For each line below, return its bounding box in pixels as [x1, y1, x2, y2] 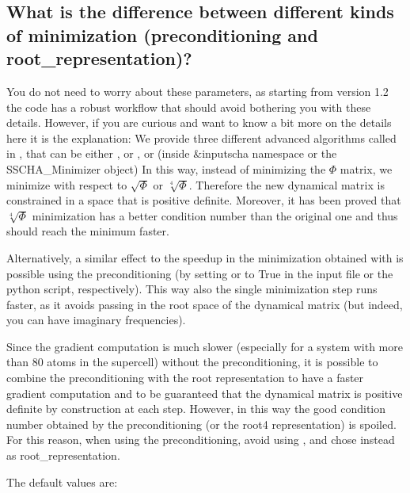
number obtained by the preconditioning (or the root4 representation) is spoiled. [6, 415, 397, 432]
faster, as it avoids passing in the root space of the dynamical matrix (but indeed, [6, 296, 403, 312]
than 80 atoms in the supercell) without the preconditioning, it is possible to [6, 354, 378, 370]
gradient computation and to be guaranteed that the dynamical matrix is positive [6, 384, 403, 401]
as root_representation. [6, 447, 120, 464]
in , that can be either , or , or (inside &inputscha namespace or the [6, 145, 337, 162]
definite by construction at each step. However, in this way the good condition [6, 400, 386, 417]
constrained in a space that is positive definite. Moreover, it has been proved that [6, 192, 401, 208]
